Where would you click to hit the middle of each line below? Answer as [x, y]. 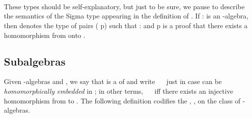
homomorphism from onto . [45, 35]
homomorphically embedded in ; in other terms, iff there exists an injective [119, 91]
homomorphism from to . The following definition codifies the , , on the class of [122, 100]
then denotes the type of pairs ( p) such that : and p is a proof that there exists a [126, 25]
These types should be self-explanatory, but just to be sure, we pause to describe [124, 6]
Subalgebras [35, 61]
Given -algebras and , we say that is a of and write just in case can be [113, 81]
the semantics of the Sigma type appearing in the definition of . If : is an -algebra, [126, 16]
